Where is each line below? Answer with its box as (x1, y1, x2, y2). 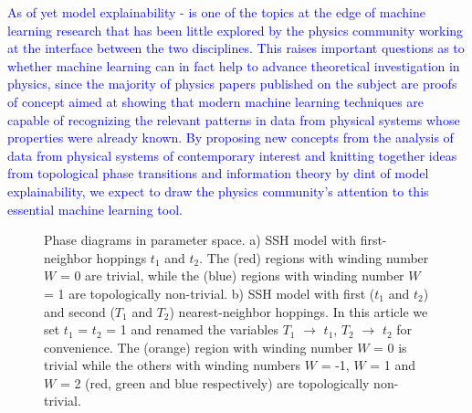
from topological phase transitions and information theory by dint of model (7, 164, 429, 183)
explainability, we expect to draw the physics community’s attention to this (7, 181, 429, 200)
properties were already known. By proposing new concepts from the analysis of (7, 128, 454, 147)
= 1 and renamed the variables (106, 320, 278, 339)
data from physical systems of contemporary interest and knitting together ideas (7, 145, 457, 164)
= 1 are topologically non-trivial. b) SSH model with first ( (44, 283, 375, 302)
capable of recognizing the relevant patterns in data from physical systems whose (7, 110, 460, 129)
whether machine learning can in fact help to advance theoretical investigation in (7, 56, 460, 75)
